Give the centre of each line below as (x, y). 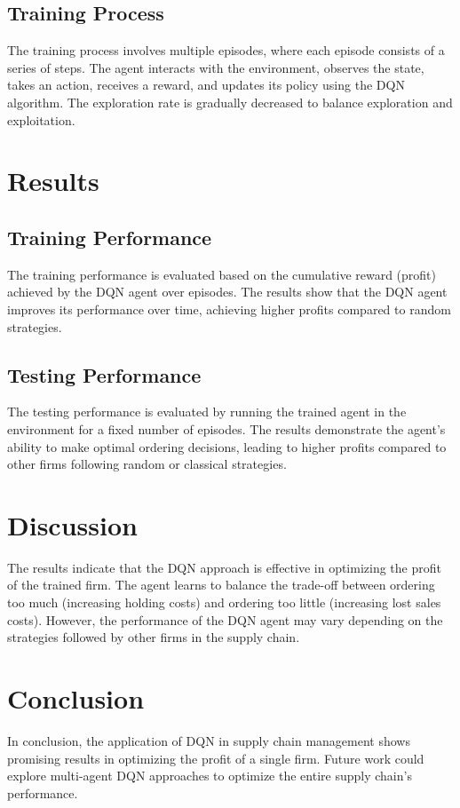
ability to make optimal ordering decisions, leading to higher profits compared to (227, 446)
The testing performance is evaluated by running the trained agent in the (207, 412)
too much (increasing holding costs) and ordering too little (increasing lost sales (224, 602)
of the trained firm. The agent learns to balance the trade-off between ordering (221, 585)
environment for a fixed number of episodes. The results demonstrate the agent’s (226, 428)
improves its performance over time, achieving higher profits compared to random (229, 309)
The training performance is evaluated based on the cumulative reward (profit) (222, 274)
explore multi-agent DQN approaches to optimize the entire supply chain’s (210, 776)
